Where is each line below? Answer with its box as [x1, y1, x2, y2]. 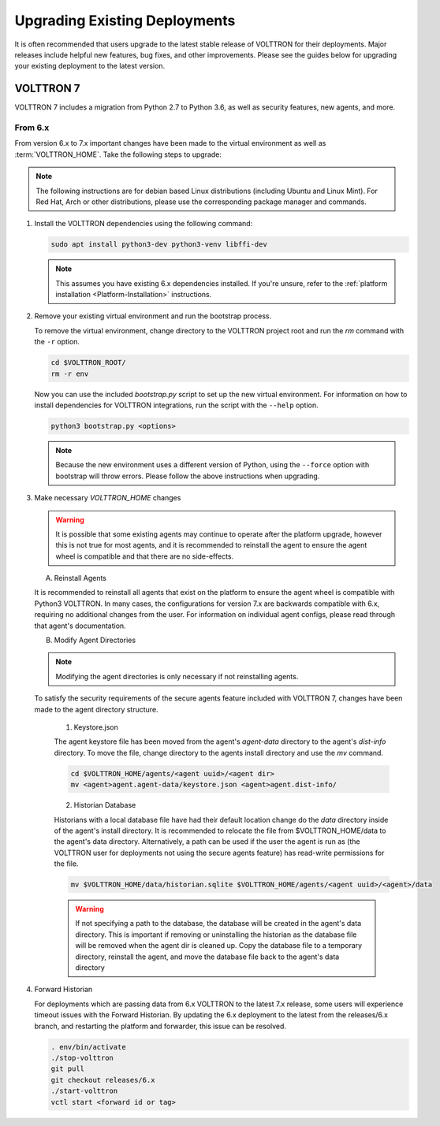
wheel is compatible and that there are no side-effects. [55, 552, 234, 561]
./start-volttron [50, 1087, 118, 1095]
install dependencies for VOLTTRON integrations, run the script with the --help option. [34, 400, 319, 410]
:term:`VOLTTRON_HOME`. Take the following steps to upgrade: [14, 150, 222, 159]
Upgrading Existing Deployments [14, 12, 236, 29]
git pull [50, 1065, 85, 1073]
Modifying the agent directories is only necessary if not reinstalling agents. [55, 671, 299, 681]
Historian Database [73, 801, 136, 810]
